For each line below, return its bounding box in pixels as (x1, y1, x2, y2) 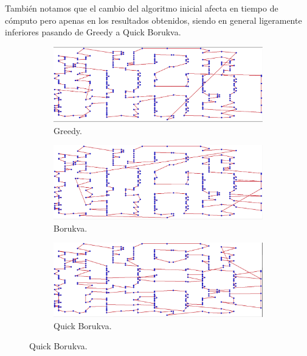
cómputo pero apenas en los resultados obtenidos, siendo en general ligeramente (5, 13, 302, 26)
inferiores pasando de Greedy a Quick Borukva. (5, 26, 181, 38)
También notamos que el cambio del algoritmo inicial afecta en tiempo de (5, 2, 278, 14)
